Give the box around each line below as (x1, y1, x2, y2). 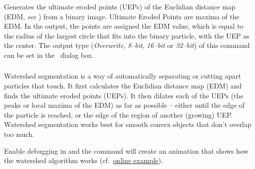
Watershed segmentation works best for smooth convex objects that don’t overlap (4, 119, 252, 129)
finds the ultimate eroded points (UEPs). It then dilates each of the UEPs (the (4, 90, 244, 100)
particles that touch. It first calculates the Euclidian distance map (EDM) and (4, 81, 242, 90)
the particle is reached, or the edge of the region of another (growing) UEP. (4, 109, 233, 120)
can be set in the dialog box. (4, 49, 94, 60)
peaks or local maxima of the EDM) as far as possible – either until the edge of (4, 100, 245, 110)
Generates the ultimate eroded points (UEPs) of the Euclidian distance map (4, 1, 236, 11)
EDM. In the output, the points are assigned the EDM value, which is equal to (4, 21, 244, 31)
